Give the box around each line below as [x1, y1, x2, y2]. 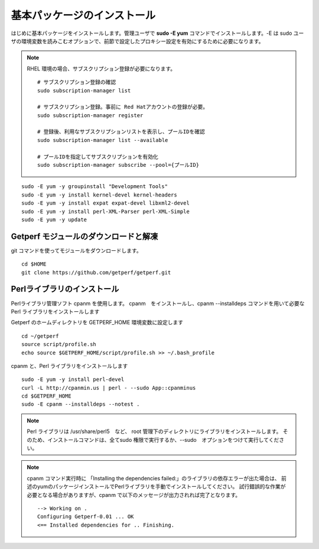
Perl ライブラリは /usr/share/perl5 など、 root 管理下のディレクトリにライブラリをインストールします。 [27, 428, 282, 435]
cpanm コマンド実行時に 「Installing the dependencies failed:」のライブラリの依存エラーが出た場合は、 [27, 474, 280, 482]
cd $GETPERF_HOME [21, 393, 71, 399]
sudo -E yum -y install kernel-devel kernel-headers [21, 191, 177, 198]
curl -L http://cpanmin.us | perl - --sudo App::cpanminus [21, 385, 196, 391]
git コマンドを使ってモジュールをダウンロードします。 [11, 247, 142, 254]
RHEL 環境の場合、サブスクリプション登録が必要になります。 [27, 65, 176, 72]
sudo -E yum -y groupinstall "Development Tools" [21, 183, 168, 190]
